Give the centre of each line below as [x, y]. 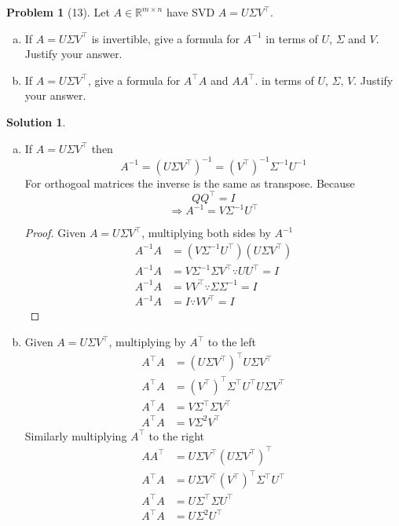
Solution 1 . [36, 121]
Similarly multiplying [76, 435]
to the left [232, 342]
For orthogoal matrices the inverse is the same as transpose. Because [190, 183]
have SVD [190, 12]
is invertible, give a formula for [166, 38]
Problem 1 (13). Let [58, 12]
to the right [177, 435]
